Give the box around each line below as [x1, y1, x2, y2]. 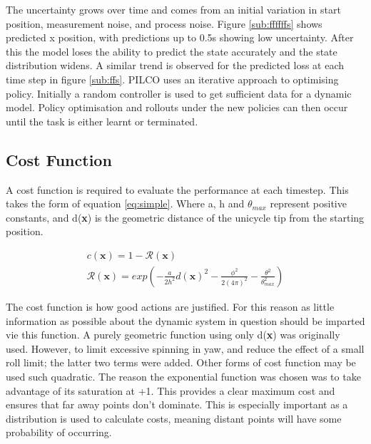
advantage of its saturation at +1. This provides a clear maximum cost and [6, 383, 335, 398]
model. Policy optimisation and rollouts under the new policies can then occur [6, 100, 348, 115]
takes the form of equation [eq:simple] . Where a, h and [6, 196, 245, 211]
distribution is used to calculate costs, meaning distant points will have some [6, 411, 342, 425]
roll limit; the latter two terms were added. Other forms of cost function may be [6, 355, 356, 370]
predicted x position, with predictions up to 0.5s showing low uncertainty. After [6, 30, 354, 45]
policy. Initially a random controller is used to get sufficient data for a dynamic [6, 86, 352, 100]
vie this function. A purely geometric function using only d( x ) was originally [6, 327, 340, 342]
